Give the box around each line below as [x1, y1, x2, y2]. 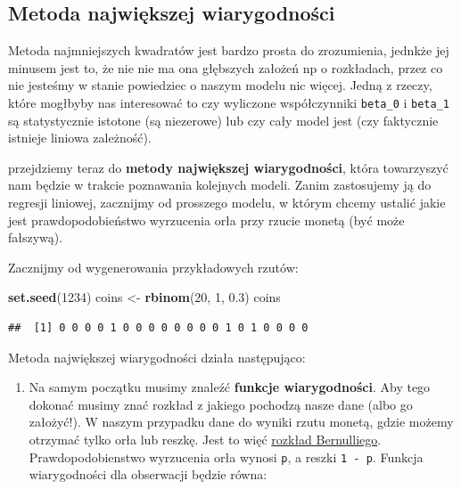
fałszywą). [8, 228, 63, 247]
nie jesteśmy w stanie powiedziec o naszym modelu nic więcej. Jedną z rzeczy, [8, 76, 432, 94]
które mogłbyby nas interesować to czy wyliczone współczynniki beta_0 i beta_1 [8, 93, 449, 111]
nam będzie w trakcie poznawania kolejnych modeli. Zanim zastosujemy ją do [8, 175, 432, 194]
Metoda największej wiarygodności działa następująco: [8, 347, 306, 366]
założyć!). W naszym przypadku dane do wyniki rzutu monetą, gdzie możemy [29, 412, 454, 431]
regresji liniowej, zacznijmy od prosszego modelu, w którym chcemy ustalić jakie [8, 193, 446, 212]
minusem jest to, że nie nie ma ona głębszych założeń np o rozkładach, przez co [8, 58, 443, 77]
